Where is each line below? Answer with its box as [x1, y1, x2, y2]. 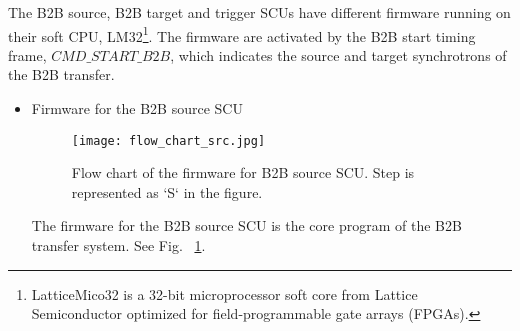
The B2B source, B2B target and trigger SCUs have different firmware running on [8, 2, 511, 22]
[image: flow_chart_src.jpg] [71, 133, 266, 148]
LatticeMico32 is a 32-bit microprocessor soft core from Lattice [31, 283, 418, 304]
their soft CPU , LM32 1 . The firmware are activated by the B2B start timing [8, 22, 476, 46]
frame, [8, 44, 47, 65]
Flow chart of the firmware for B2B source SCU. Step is [71, 162, 415, 183]
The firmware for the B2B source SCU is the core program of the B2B [31, 215, 462, 236]
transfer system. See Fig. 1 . [31, 235, 206, 256]
